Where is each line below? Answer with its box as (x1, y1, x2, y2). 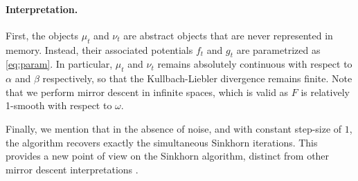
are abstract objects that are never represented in (123, 28, 333, 42)
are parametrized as (236, 42, 321, 57)
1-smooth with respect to (6, 98, 112, 113)
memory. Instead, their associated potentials (6, 42, 193, 57)
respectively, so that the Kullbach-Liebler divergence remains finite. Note (42, 71, 352, 86)
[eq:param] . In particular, (6, 57, 113, 71)
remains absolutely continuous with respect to (157, 57, 352, 71)
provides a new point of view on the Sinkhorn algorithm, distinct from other (6, 149, 330, 163)
